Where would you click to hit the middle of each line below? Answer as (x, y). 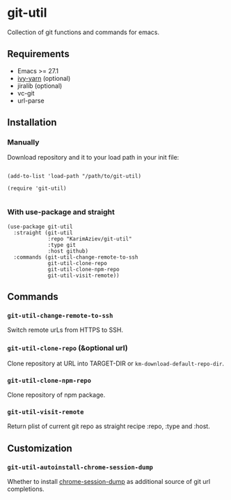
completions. (26, 489)
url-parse (31, 100)
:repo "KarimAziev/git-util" (90, 238)
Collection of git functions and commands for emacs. (83, 32)
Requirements (38, 54)
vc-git (26, 93)
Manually (23, 142)
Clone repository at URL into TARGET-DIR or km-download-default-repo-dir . (116, 363)
